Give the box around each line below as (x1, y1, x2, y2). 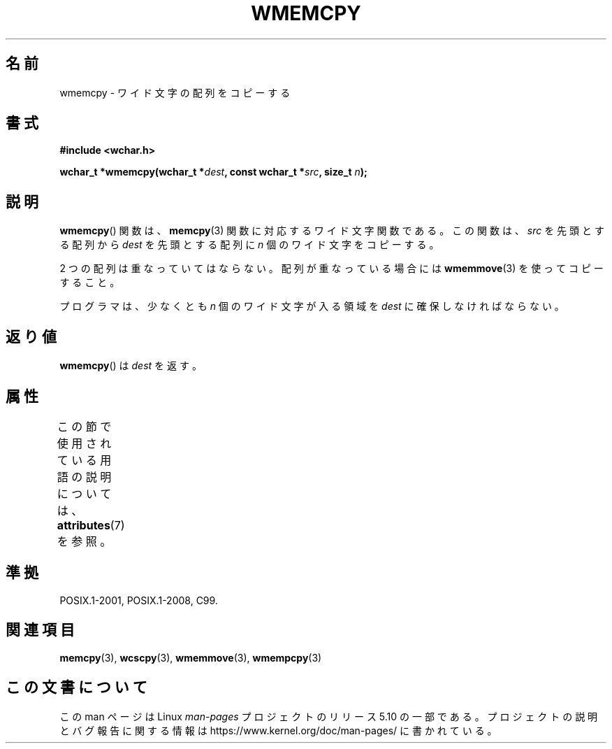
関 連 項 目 (6, 621, 75, 639)
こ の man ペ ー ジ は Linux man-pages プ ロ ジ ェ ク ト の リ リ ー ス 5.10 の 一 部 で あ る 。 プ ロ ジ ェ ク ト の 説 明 (59, 710, 598, 722)
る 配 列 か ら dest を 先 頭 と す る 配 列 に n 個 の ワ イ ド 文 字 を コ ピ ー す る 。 (59, 238, 439, 251)
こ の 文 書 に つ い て (6, 678, 147, 697)
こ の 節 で (57, 419, 112, 434)
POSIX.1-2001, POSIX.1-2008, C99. (59, 594, 218, 606)
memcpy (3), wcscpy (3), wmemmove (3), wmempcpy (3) (59, 651, 322, 664)
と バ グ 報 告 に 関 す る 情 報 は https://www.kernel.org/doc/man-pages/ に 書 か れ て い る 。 (59, 724, 497, 736)
